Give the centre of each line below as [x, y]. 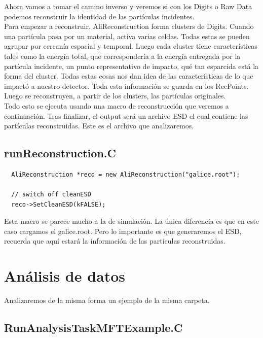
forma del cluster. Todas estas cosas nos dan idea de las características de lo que [129, 76]
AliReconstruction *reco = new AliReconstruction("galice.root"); [126, 174]
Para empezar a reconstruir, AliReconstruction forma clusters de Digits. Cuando [129, 26]
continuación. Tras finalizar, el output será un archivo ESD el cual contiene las [126, 115]
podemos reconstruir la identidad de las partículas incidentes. [99, 16]
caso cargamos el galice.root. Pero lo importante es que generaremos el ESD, [123, 231]
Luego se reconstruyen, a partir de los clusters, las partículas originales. [115, 96]
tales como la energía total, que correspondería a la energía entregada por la [122, 56]
